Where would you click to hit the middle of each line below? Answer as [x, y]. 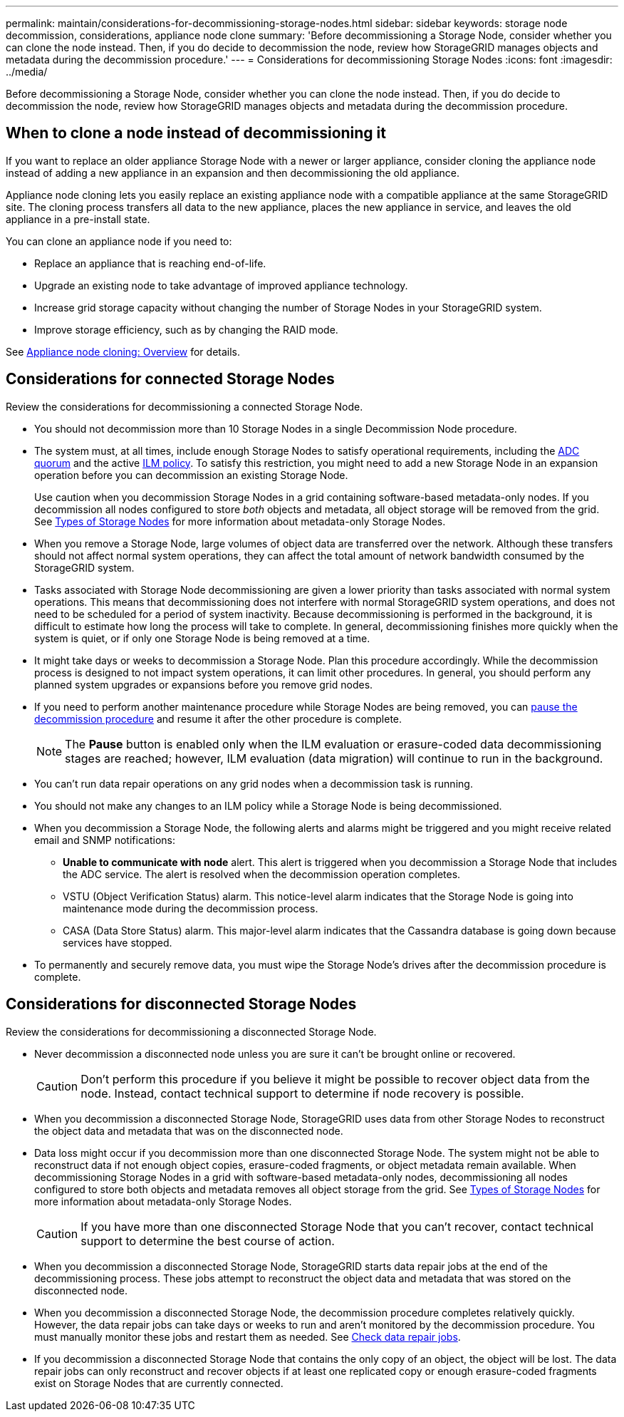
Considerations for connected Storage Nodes [170, 379]
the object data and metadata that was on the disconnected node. [189, 1130]
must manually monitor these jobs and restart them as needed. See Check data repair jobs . [248, 1336]
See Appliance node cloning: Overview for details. [123, 351]
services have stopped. [118, 942]
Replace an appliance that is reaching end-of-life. [150, 263]
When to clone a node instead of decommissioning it [196, 133]
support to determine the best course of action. [208, 1241]
